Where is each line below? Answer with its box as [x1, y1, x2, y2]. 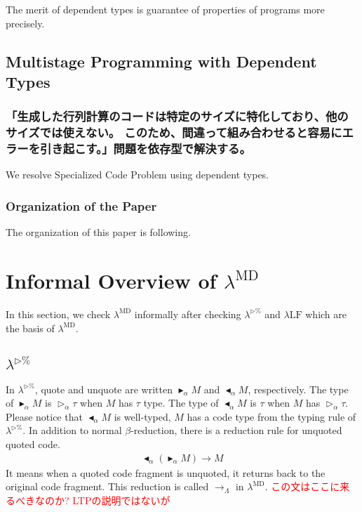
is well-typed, [114, 409, 171, 424]
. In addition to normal [22, 423, 122, 438]
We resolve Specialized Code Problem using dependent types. [6, 167, 269, 182]
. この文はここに [264, 479, 340, 494]
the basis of [6, 320, 55, 335]
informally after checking [134, 306, 241, 321]
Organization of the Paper [6, 197, 157, 214]
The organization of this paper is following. [6, 225, 191, 239]
